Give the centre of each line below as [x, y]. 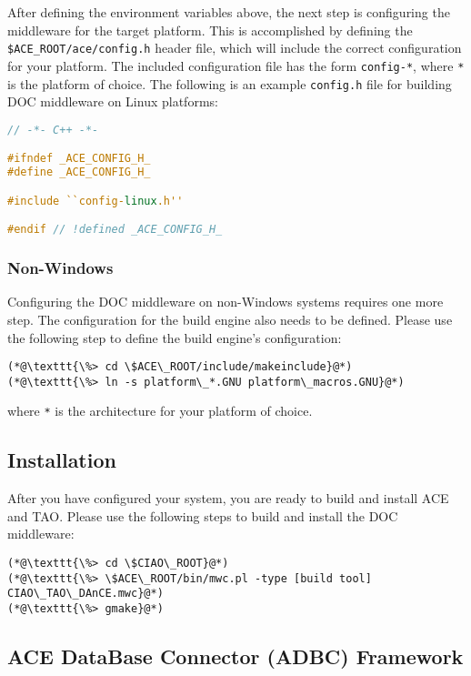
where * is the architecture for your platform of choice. [160, 411]
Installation [62, 460]
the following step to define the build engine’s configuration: [175, 337]
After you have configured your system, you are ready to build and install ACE [228, 498]
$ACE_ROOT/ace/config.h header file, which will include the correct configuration [235, 48]
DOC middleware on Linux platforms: [113, 101]
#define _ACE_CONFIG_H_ [79, 172]
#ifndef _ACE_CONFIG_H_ [79, 159]
